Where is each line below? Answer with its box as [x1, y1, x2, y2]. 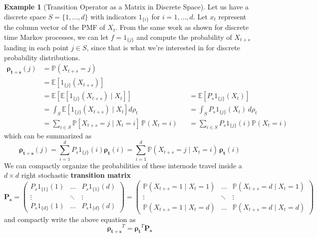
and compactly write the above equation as [4, 214, 136, 224]
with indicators [90, 11, 137, 21]
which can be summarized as [4, 130, 92, 140]
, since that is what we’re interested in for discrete [86, 42, 240, 53]
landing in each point [4, 42, 69, 53]
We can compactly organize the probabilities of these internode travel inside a [4, 160, 242, 170]
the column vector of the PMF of [4, 22, 105, 32]
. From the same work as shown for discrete [115, 22, 249, 32]
